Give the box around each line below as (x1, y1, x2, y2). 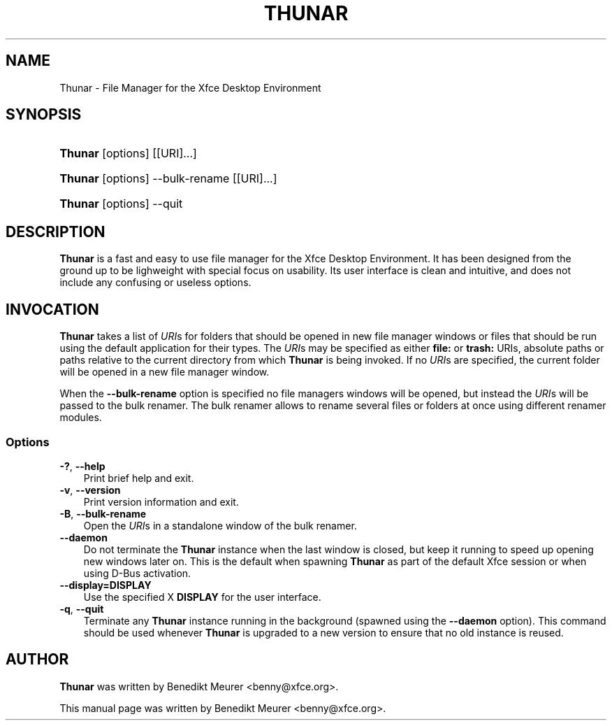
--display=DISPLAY (59, 578, 152, 591)
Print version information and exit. (83, 495, 239, 508)
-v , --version (59, 483, 121, 496)
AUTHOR (6, 650, 69, 669)
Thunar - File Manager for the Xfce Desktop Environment (59, 81, 321, 94)
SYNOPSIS (6, 106, 82, 124)
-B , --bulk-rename (59, 507, 147, 520)
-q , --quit (59, 602, 104, 615)
